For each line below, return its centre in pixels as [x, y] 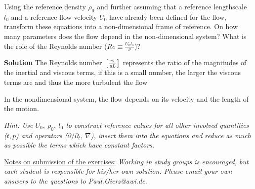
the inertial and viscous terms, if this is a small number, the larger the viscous [123, 72]
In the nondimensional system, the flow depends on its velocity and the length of [127, 98]
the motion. [21, 108]
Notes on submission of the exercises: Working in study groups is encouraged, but [126, 161]
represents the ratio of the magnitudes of [185, 62]
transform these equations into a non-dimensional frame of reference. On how [121, 26]
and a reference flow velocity [54, 17]
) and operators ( [42, 135]
